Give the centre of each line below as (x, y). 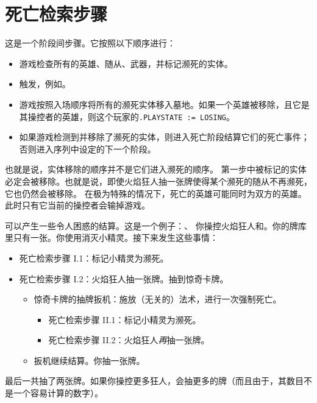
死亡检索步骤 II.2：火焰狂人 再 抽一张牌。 (129, 340)
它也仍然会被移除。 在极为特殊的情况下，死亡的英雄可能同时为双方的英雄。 (156, 193)
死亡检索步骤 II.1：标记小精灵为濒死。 (125, 319)
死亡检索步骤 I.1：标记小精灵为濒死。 (94, 258)
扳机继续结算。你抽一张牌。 (89, 360)
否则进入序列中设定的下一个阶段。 (87, 148)
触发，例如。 (45, 84)
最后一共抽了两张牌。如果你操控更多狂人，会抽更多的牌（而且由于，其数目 (154, 381)
